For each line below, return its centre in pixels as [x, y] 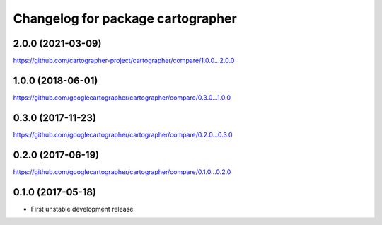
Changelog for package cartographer [125, 18]
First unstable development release [82, 209]
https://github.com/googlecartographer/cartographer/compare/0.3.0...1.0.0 [122, 97]
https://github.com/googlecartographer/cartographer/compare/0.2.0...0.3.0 [123, 134]
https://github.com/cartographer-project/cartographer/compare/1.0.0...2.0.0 [124, 61]
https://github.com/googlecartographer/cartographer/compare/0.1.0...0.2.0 [122, 172]
